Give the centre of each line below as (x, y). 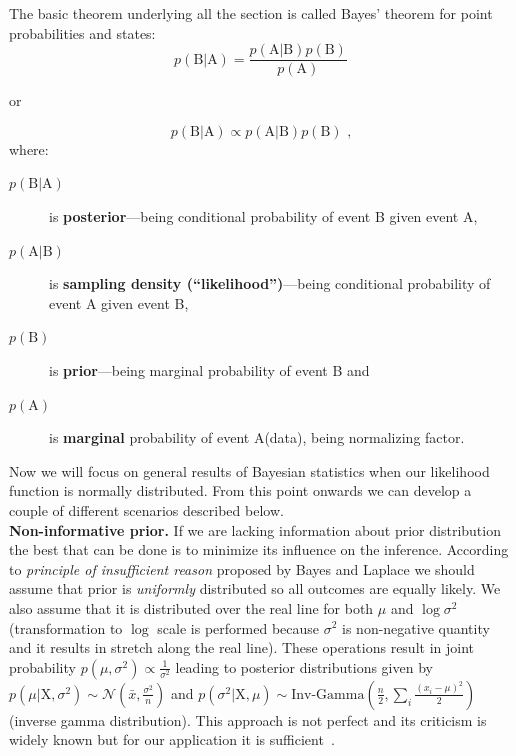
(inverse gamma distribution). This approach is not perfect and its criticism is (248, 719)
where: (29, 148)
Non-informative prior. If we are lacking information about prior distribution (255, 529)
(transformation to (66, 627)
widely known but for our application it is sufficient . (172, 739)
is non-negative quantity (416, 627)
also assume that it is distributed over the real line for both (191, 607)
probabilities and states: (82, 32)
